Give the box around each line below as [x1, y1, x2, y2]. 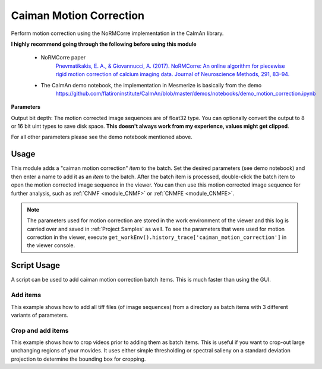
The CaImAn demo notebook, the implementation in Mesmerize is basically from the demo [40, 81, 262, 89]
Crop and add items [11, 326, 69, 335]
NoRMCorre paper [40, 54, 86, 61]
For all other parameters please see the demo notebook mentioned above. [11, 134, 193, 141]
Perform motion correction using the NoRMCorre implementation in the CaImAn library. [11, 30, 224, 37]
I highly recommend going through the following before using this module [11, 40, 197, 48]
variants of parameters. [11, 311, 68, 318]
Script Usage [11, 260, 61, 270]
